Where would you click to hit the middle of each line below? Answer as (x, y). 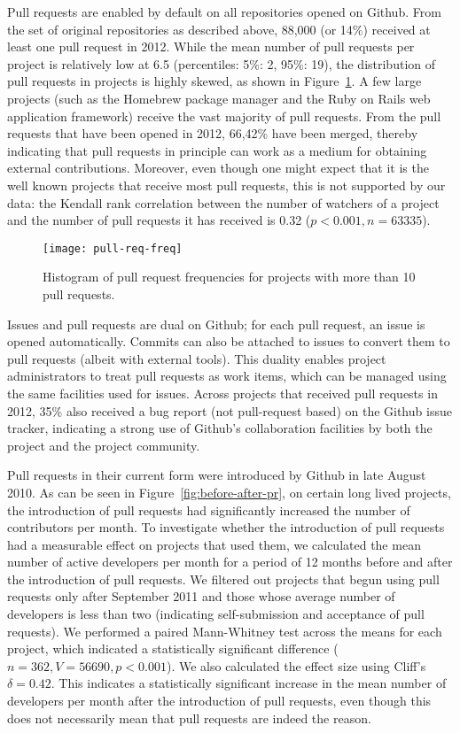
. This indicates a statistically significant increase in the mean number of (249, 683)
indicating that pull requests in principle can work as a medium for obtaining (217, 150)
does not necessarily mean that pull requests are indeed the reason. (189, 718)
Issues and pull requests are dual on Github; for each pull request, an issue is (216, 324)
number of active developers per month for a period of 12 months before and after (230, 562)
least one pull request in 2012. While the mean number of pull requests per (211, 46)
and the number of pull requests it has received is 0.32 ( (159, 220)
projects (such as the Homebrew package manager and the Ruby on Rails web (219, 98)
